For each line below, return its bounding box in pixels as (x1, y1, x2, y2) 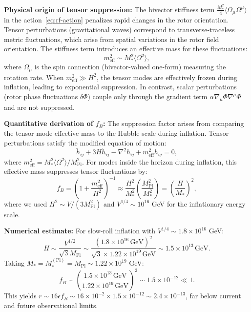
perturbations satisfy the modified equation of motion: (4, 137, 167, 147)
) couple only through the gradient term (87, 91, 208, 101)
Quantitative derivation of (4, 118, 93, 128)
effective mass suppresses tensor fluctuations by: (4, 166, 147, 176)
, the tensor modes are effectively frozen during (96, 72, 237, 82)
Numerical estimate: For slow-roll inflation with (4, 226, 156, 236)
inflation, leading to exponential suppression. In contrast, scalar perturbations (4, 82, 237, 92)
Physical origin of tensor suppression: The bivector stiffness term (4, 4, 215, 14)
